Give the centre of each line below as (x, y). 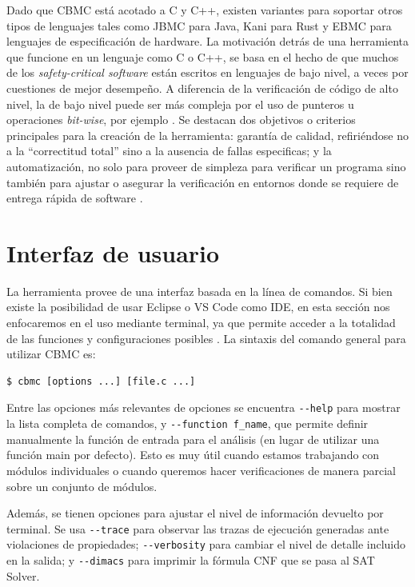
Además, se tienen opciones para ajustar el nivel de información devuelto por (195, 513)
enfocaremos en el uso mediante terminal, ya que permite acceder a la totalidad (201, 323)
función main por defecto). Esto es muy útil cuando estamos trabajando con (193, 455)
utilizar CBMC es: (51, 354)
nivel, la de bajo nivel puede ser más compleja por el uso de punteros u (180, 104)
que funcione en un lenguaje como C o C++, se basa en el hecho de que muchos (203, 56)
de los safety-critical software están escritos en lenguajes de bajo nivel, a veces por (207, 72)
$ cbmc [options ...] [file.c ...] (101, 381)
